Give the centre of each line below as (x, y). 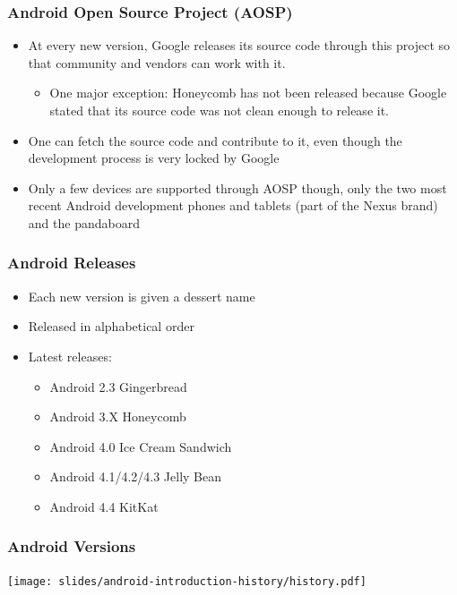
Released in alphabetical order (111, 326)
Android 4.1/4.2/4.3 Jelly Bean (135, 476)
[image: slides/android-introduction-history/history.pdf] (187, 581)
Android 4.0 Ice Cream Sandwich (141, 446)
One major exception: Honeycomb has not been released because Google (248, 93)
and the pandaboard (84, 222)
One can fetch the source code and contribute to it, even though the (215, 140)
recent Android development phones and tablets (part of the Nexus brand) (233, 205)
